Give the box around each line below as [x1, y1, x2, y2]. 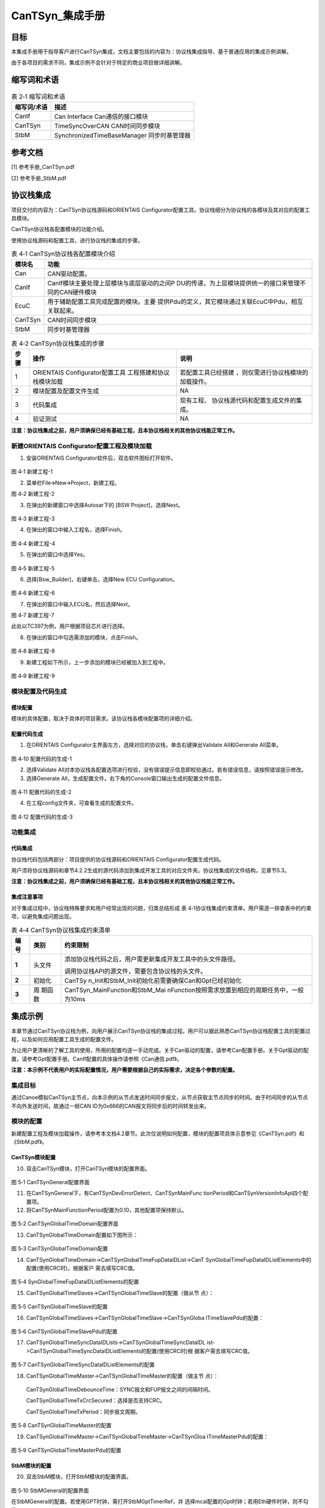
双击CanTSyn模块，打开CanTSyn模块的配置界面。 [26, 1165, 150, 1172]
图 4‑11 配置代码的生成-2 [11, 788, 72, 796]
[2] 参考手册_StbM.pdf [11, 174, 67, 182]
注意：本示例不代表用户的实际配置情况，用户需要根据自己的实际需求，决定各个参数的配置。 [11, 1066, 238, 1074]
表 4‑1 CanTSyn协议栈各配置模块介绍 [11, 250, 116, 258]
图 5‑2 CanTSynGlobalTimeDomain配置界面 [11, 1220, 119, 1228]
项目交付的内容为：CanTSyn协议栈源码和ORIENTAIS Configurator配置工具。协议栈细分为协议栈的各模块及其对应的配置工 [11, 206, 310, 214]
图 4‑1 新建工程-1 [11, 468, 53, 475]
